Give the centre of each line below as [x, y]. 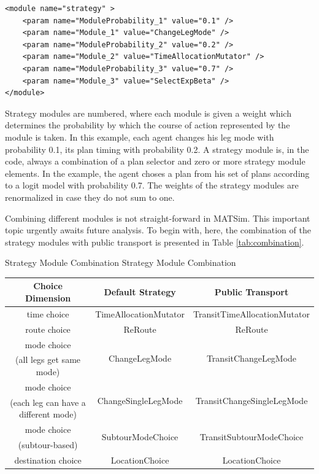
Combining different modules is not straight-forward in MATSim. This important [158, 218]
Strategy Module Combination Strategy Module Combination [121, 262]
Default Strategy [140, 292]
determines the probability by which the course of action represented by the [148, 125]
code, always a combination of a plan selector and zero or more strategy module [155, 161]
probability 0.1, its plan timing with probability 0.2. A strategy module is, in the [157, 149]
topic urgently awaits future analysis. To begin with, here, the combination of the [158, 230]
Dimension [48, 297]
